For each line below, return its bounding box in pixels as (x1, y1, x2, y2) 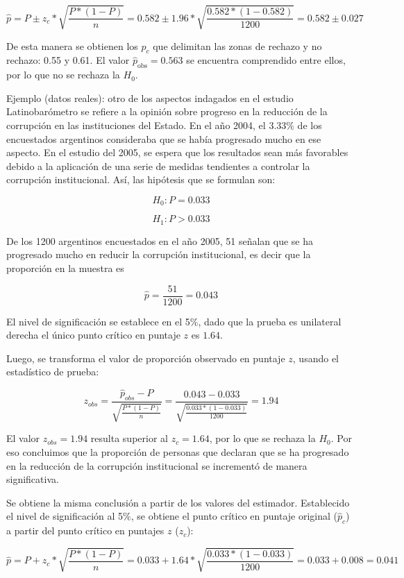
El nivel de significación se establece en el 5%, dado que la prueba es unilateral (6, 314, 342, 328)
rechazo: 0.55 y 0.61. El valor (6, 53, 130, 67)
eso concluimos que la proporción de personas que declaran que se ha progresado (6, 445, 349, 459)
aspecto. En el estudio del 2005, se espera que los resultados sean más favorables (6, 145, 348, 160)
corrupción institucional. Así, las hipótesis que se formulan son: (6, 172, 276, 187)
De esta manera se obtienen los (6, 38, 138, 53)
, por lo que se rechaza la (209, 431, 316, 445)
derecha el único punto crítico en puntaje (6, 328, 180, 342)
